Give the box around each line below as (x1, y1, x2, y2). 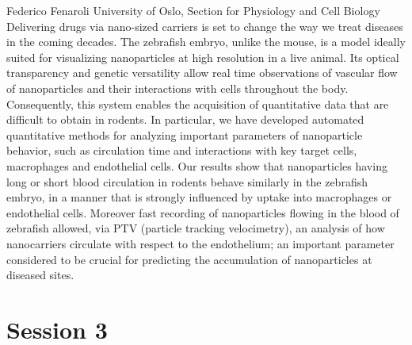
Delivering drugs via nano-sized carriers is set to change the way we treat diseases (6, 17, 403, 34)
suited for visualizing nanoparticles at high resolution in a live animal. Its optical (6, 48, 399, 65)
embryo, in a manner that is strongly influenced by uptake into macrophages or (6, 189, 392, 205)
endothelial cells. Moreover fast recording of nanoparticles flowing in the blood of (6, 204, 399, 220)
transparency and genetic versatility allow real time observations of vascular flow (6, 64, 398, 81)
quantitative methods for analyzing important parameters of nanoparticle (6, 126, 363, 143)
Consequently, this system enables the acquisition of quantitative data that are (6, 95, 389, 112)
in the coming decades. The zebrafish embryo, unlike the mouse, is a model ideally (6, 33, 406, 50)
